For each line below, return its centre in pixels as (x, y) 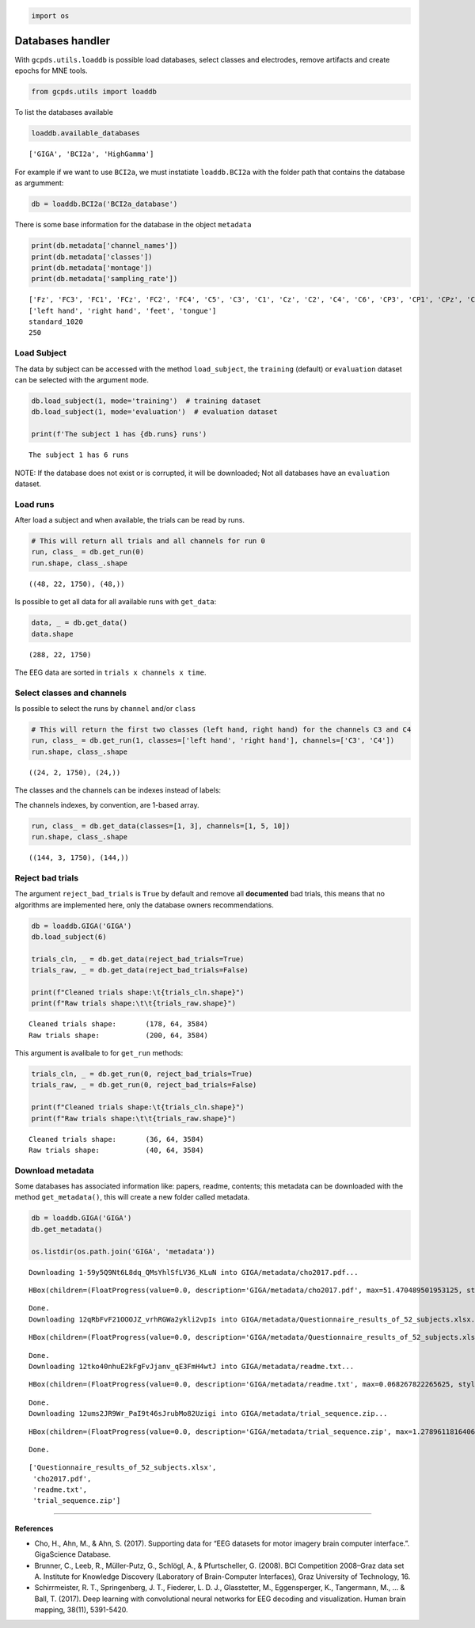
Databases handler (63, 41)
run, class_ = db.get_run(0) (88, 552)
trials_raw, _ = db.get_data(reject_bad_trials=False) (140, 970)
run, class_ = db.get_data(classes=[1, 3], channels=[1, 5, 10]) (161, 826)
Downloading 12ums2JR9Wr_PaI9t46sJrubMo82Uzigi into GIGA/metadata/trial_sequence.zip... (208, 1414)
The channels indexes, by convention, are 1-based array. (107, 804)
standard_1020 (56, 322)
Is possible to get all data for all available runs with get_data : (116, 602)
